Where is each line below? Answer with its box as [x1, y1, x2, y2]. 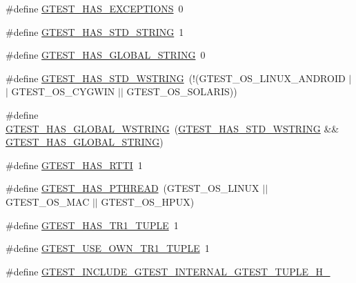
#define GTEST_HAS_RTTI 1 [6, 157, 143, 172]
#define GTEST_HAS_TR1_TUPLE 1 [6, 217, 179, 232]
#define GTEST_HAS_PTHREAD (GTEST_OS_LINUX [6, 181, 259, 195]
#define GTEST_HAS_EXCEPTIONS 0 [6, 1, 184, 15]
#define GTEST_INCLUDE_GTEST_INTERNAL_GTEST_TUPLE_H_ [6, 264, 330, 278]
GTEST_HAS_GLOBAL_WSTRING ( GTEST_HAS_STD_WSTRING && [6, 121, 339, 135]
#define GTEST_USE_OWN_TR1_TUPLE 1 [6, 241, 210, 255]
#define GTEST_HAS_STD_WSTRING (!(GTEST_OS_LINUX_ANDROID [6, 70, 346, 85]
